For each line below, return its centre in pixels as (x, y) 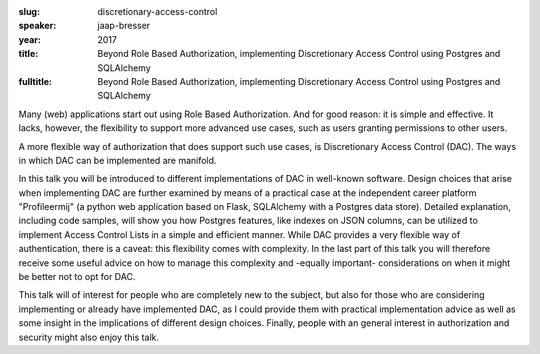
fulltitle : (35, 81)
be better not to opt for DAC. (77, 277)
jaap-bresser (124, 26)
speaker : (37, 26)
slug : (29, 11)
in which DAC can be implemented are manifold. (117, 160)
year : (30, 39)
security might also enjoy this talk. (89, 337)
